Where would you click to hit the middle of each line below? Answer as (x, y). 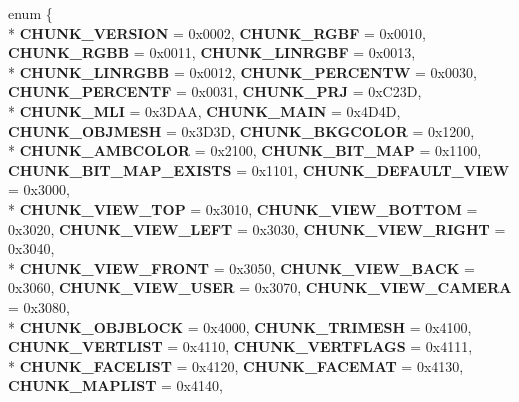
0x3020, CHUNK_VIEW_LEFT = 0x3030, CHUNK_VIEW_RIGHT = (257, 228)
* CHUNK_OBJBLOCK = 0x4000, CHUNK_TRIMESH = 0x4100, (240, 326)
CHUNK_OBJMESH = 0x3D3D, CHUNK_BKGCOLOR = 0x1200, (241, 130)
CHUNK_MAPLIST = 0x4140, (115, 385)
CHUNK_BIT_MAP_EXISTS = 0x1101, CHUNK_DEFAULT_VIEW (259, 169)
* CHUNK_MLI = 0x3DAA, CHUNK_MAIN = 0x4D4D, (204, 110)
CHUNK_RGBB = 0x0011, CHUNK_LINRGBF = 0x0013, (212, 52)
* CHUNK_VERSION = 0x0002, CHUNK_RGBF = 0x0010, (217, 32)
